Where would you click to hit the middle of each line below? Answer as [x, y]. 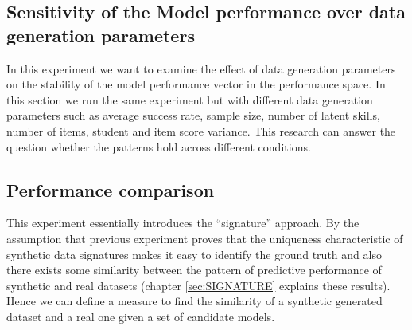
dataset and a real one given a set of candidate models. [141, 316]
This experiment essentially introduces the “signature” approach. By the [183, 223]
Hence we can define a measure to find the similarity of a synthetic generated [194, 301]
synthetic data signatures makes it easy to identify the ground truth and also [194, 254]
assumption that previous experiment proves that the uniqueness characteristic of [205, 238]
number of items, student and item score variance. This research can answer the [201, 130]
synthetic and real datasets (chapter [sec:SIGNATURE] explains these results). [198, 285]
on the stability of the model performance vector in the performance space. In [196, 84]
